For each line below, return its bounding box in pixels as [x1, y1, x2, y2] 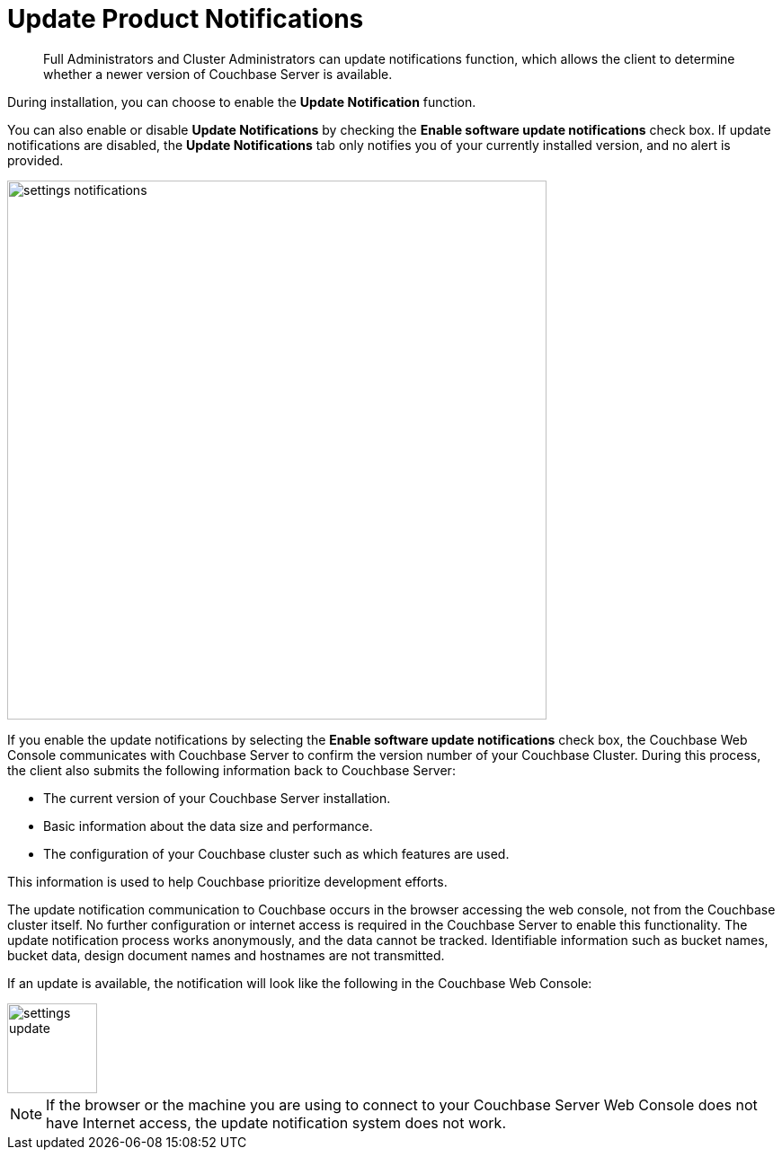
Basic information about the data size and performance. [43, 817, 373, 834]
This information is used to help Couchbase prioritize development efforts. [7, 873, 448, 889]
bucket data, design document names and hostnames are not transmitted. [7, 947, 445, 963]
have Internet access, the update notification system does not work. [46, 1113, 506, 1132]
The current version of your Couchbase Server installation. [43, 790, 391, 806]
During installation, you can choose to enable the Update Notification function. [7, 93, 476, 110]
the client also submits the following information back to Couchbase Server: [7, 762, 456, 778]
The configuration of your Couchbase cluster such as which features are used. [43, 845, 510, 861]
